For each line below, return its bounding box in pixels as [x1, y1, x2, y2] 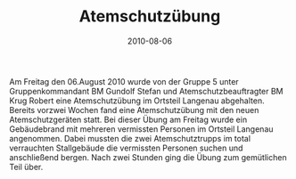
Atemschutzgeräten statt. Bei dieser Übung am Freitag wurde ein [9, 114, 248, 125]
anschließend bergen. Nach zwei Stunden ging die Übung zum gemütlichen [9, 151, 287, 162]
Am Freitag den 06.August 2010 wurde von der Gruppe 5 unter [9, 76, 239, 86]
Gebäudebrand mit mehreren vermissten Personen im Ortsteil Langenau [9, 123, 274, 134]
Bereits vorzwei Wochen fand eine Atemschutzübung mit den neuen [9, 104, 259, 115]
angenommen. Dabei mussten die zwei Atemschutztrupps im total [9, 133, 251, 143]
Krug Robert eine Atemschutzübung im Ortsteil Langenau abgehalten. [9, 95, 265, 106]
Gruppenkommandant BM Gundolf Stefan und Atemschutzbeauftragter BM [9, 85, 284, 96]
